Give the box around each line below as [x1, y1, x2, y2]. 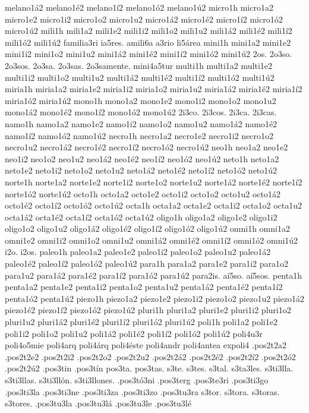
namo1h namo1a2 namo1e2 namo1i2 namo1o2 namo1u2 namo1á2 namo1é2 [5, 117, 278, 130]
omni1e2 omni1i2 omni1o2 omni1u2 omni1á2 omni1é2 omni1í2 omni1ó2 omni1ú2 [5, 234, 298, 246]
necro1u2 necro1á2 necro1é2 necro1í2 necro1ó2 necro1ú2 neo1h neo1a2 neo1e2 [5, 141, 288, 153]
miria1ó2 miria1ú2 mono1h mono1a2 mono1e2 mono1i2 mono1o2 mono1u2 [5, 94, 276, 106]
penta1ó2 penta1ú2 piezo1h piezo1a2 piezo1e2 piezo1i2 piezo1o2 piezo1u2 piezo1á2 [5, 292, 304, 304]
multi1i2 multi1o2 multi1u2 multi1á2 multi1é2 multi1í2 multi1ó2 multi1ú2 [5, 71, 275, 83]
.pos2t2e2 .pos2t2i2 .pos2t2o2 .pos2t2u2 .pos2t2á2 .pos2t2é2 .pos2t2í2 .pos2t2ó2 [5, 350, 296, 362]
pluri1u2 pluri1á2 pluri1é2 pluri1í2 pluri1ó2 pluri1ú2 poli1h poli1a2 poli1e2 [5, 316, 278, 328]
